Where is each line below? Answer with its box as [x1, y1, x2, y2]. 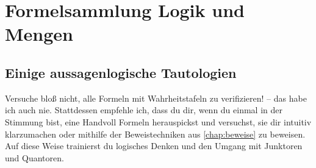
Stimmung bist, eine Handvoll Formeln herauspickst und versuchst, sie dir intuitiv [5, 115, 312, 128]
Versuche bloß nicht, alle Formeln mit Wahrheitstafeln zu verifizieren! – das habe [5, 91, 307, 104]
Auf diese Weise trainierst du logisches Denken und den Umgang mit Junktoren [5, 139, 303, 152]
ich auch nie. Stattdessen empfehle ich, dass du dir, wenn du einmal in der [5, 103, 282, 116]
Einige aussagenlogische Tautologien [5, 63, 237, 82]
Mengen [5, 21, 73, 46]
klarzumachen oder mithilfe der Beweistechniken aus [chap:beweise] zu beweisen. [5, 127, 306, 140]
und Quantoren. [5, 151, 64, 164]
